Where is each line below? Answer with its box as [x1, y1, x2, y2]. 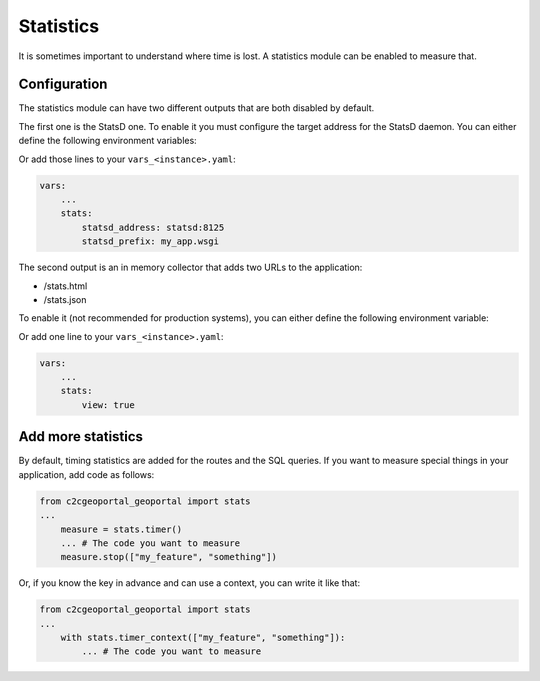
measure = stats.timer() [60, 523, 183, 535]
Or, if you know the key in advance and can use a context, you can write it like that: [18, 577, 360, 589]
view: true [81, 399, 135, 410]
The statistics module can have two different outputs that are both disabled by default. [18, 102, 375, 114]
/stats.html [43, 280, 88, 292]
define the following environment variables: [18, 135, 197, 147]
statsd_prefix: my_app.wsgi [81, 236, 220, 247]
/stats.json [43, 293, 87, 305]
